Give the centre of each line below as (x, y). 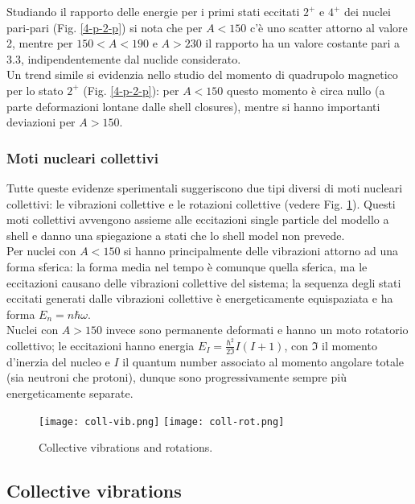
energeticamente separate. (70, 393)
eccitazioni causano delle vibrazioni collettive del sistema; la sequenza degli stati (204, 282)
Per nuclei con (41, 251)
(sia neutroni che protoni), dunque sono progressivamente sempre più (177, 377)
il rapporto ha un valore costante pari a (303, 43)
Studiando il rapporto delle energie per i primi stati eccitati (153, 11)
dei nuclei (367, 11)
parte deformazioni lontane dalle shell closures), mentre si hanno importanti (193, 106)
